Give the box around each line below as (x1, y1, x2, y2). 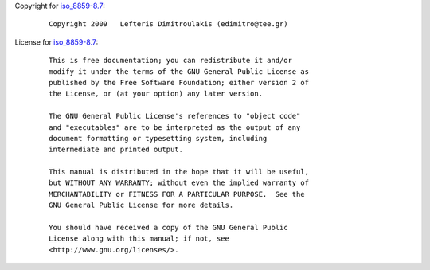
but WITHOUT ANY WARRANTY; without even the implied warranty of (49, 178, 310, 187)
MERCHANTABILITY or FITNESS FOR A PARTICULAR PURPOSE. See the (49, 190, 306, 198)
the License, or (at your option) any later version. (49, 89, 263, 99)
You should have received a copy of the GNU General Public (49, 223, 288, 233)
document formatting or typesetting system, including (49, 134, 268, 143)
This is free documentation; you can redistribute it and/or (49, 56, 292, 65)
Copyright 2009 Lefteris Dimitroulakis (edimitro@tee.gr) (49, 20, 288, 29)
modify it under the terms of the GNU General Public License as (49, 67, 310, 76)
